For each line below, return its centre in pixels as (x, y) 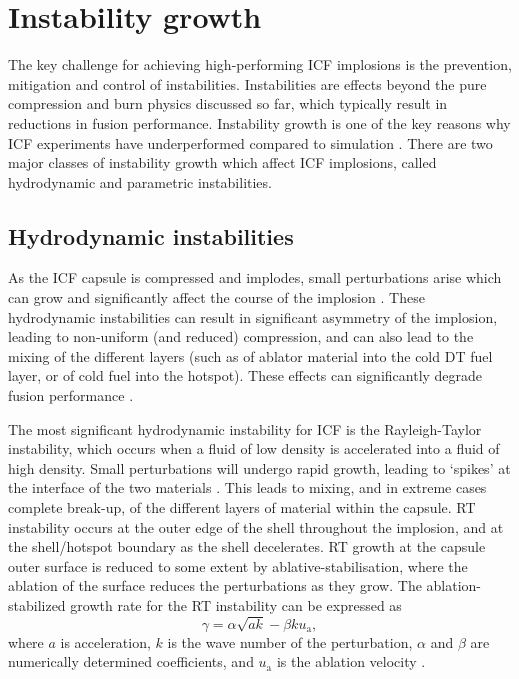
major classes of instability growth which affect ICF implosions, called (222, 162)
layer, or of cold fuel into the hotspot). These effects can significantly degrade (245, 375)
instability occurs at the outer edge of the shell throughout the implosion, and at (256, 526)
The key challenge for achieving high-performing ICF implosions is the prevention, (260, 64)
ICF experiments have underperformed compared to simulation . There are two (250, 142)
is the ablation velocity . (351, 661)
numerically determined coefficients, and (131, 661)
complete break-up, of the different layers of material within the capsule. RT (242, 507)
